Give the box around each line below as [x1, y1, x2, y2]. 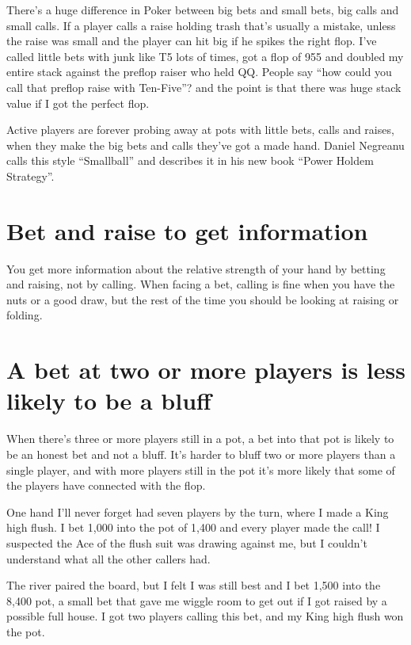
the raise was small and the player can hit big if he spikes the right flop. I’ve [6, 32, 377, 49]
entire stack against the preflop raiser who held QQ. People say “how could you [6, 63, 392, 80]
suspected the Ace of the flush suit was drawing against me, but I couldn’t [6, 534, 367, 551]
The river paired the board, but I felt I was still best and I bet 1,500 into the [6, 577, 381, 593]
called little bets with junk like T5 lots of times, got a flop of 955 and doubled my [6, 48, 404, 64]
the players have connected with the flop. [6, 477, 206, 494]
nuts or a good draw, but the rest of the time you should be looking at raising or [6, 291, 399, 307]
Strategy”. [6, 167, 55, 184]
